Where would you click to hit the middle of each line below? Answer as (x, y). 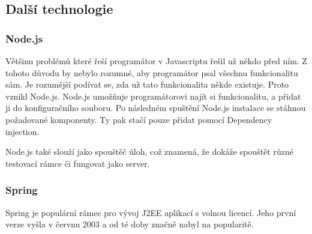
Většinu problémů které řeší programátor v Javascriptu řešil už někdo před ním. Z (156, 61)
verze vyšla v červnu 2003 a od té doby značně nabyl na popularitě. (130, 224)
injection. (22, 131)
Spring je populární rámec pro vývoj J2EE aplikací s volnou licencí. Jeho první (151, 212)
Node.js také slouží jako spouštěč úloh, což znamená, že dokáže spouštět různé (149, 151)
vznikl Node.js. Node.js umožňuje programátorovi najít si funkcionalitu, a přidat (153, 96)
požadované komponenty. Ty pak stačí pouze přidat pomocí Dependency (139, 119)
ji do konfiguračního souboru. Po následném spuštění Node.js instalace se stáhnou (156, 108)
